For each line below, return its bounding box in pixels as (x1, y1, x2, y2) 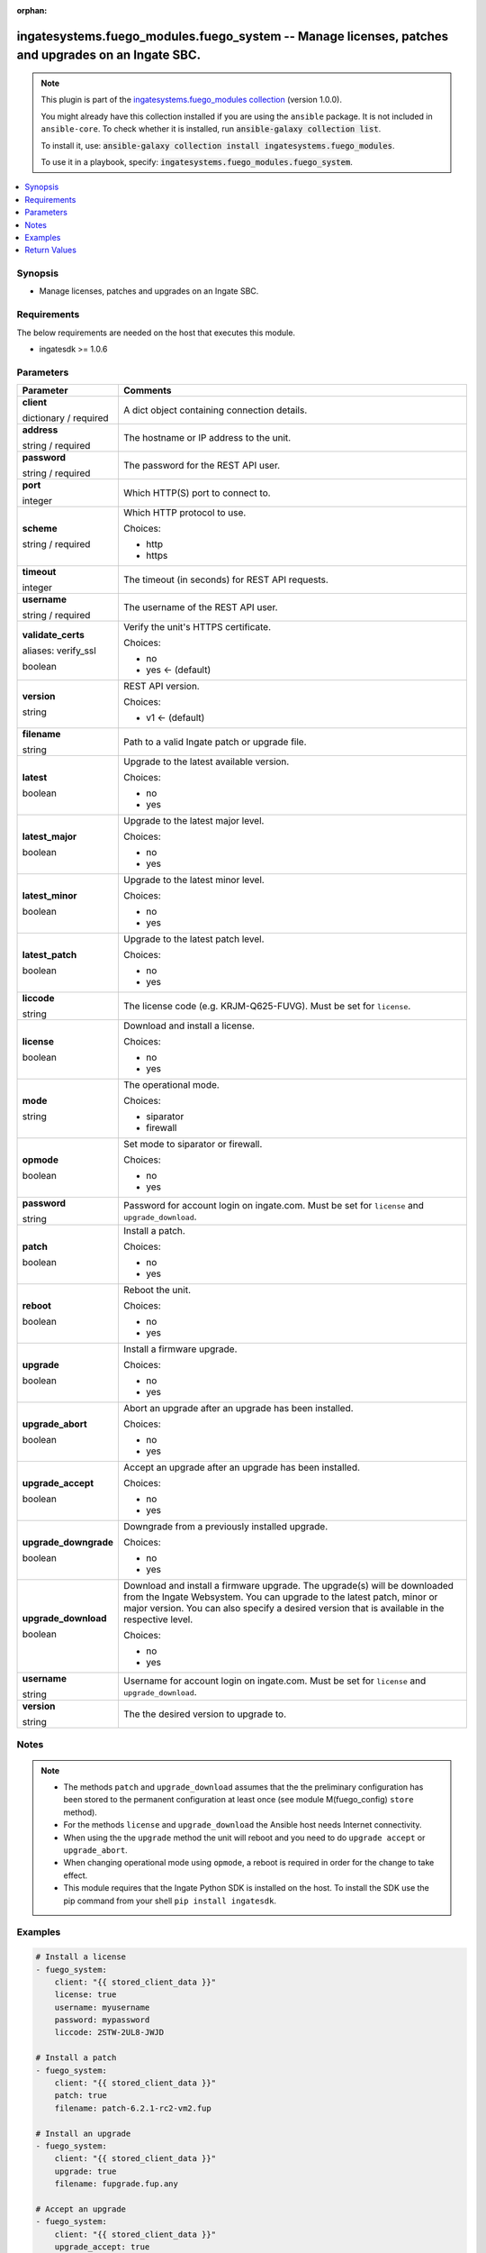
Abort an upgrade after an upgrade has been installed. (122, 1402, 355, 1415)
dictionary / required (22, 412, 109, 424)
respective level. (122, 1613, 193, 1626)
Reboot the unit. (122, 1284, 191, 1297)
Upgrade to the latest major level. (122, 815, 265, 827)
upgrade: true (54, 2166, 117, 2176)
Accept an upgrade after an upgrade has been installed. (122, 1461, 360, 1473)
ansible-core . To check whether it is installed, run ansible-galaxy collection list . (40, 123, 382, 134)
